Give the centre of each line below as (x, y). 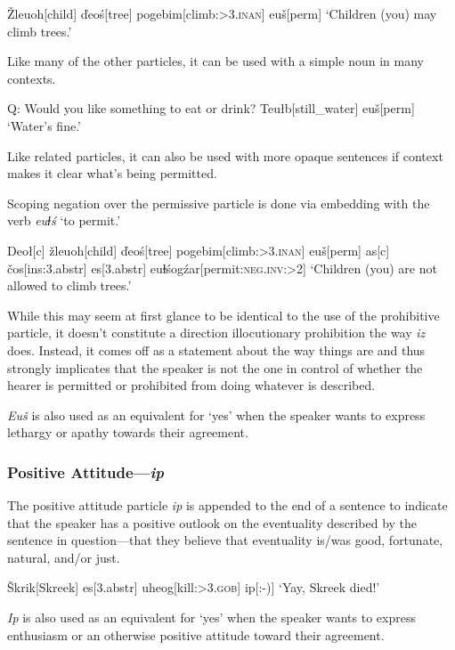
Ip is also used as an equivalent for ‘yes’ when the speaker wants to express (211, 617)
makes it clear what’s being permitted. (112, 173)
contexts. (32, 78)
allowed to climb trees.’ (69, 285)
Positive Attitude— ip (85, 471)
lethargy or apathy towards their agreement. (128, 432)
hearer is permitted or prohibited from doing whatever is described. (191, 385)
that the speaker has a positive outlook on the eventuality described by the (212, 522)
